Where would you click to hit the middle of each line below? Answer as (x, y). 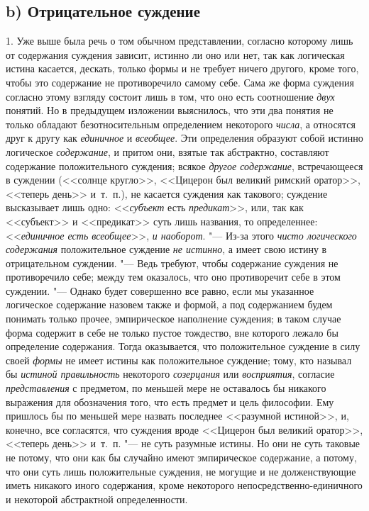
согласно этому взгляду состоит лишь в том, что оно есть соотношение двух (170, 96)
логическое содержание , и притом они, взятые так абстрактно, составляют (167, 151)
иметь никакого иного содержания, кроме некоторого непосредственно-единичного (184, 485)
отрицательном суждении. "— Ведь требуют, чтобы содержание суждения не (172, 263)
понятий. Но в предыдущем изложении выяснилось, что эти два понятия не (170, 110)
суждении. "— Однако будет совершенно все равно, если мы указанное (160, 290)
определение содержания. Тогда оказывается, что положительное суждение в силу (183, 346)
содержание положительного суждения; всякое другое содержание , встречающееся (184, 165)
